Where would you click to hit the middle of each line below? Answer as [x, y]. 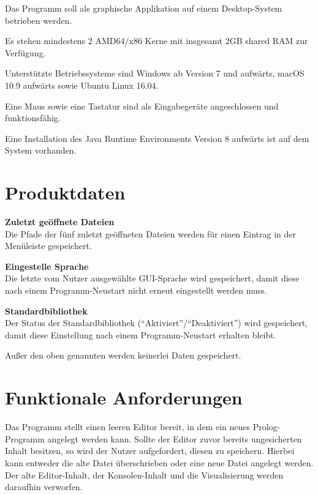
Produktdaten [65, 192]
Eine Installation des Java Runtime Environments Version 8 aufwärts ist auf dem [157, 138]
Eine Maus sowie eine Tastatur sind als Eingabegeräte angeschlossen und [142, 106]
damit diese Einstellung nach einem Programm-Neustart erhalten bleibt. [141, 334]
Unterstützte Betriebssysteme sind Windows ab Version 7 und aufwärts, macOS [155, 73]
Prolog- [267, 427]
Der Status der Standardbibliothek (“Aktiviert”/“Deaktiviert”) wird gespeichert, [156, 323]
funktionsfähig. [33, 118]
